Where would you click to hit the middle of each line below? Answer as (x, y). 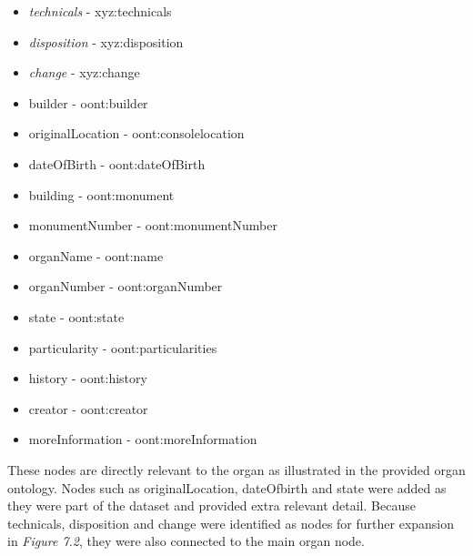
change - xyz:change (84, 72)
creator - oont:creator (88, 408)
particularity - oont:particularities (123, 347)
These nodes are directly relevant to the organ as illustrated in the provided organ (236, 469)
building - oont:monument (101, 194)
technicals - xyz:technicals (100, 11)
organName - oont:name (96, 255)
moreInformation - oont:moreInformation (143, 439)
